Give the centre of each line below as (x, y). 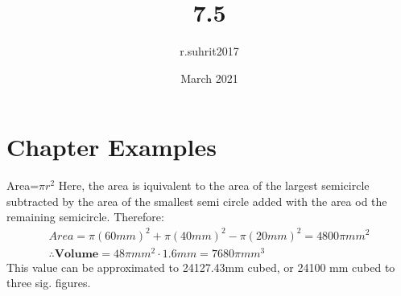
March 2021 (209, 78)
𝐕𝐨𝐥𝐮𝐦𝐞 (76, 254)
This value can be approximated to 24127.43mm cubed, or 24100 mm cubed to (201, 267)
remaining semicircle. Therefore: (85, 217)
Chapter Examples (112, 147)
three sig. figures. (49, 283)
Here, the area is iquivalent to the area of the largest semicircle (214, 185)
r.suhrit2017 (209, 51)
